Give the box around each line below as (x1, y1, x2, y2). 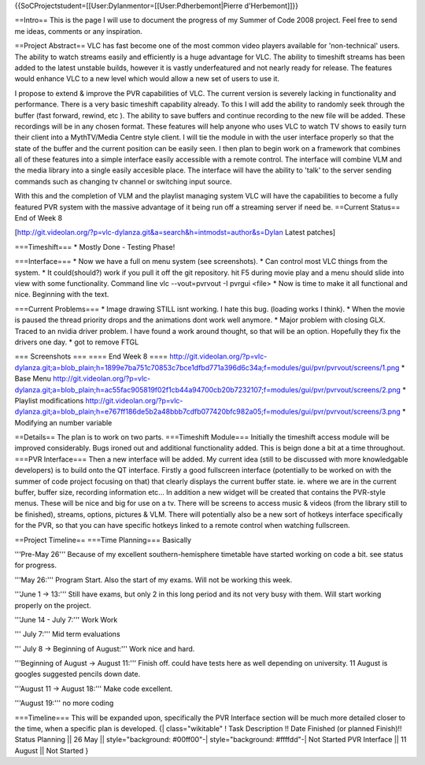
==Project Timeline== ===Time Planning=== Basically (14, 535, 192, 544)
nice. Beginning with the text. (14, 290, 109, 299)
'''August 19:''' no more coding (14, 698, 114, 708)
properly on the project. (14, 600, 92, 610)
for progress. (14, 560, 57, 570)
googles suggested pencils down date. (14, 670, 141, 679)
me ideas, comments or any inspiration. (14, 26, 143, 35)
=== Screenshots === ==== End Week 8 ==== (14, 351, 168, 362)
